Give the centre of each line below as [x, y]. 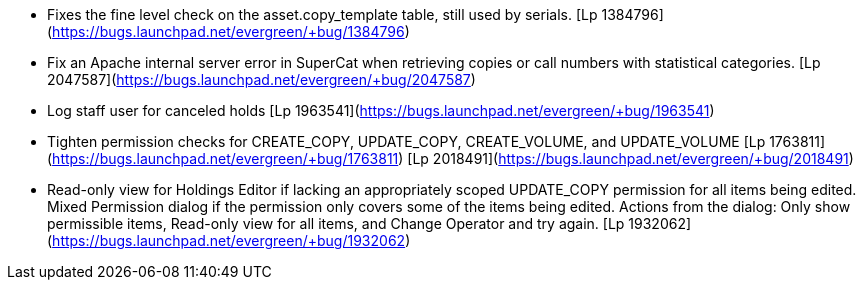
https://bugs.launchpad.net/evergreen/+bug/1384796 [228, 31]
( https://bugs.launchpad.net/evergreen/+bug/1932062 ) [229, 240]
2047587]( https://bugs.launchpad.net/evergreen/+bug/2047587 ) [261, 79]
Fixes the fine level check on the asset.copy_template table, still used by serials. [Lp [322, 14]
